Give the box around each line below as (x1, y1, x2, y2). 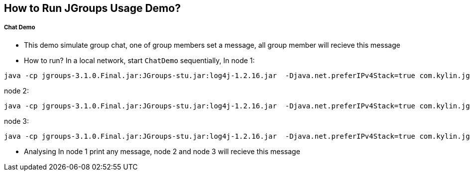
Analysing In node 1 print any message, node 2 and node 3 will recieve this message (24, 147, 300, 156)
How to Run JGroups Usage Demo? (4, 2, 181, 14)
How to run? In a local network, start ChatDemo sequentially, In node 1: (24, 56, 255, 65)
